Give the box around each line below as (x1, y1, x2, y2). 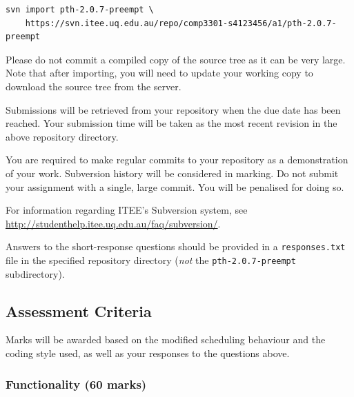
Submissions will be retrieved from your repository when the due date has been (6, 102, 341, 116)
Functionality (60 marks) (6, 375, 147, 392)
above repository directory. (6, 129, 119, 143)
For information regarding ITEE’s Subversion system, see (6, 203, 248, 217)
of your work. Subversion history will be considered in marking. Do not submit (6, 165, 339, 180)
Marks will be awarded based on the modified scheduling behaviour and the (6, 332, 326, 347)
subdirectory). (6, 266, 65, 281)
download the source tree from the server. (6, 79, 181, 93)
